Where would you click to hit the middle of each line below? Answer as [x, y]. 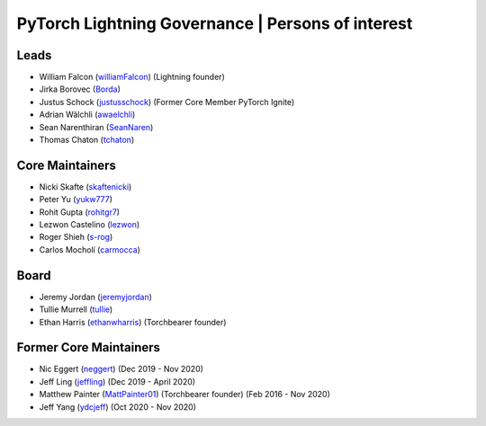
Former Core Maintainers [89, 347]
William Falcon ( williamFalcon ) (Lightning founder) [132, 77]
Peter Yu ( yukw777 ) [76, 200]
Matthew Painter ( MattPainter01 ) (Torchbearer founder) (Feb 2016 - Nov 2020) [184, 395]
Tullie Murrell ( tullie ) [76, 309]
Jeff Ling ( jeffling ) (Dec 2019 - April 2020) [117, 381]
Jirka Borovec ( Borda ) [80, 89]
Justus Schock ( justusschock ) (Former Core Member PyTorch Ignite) [167, 102]
